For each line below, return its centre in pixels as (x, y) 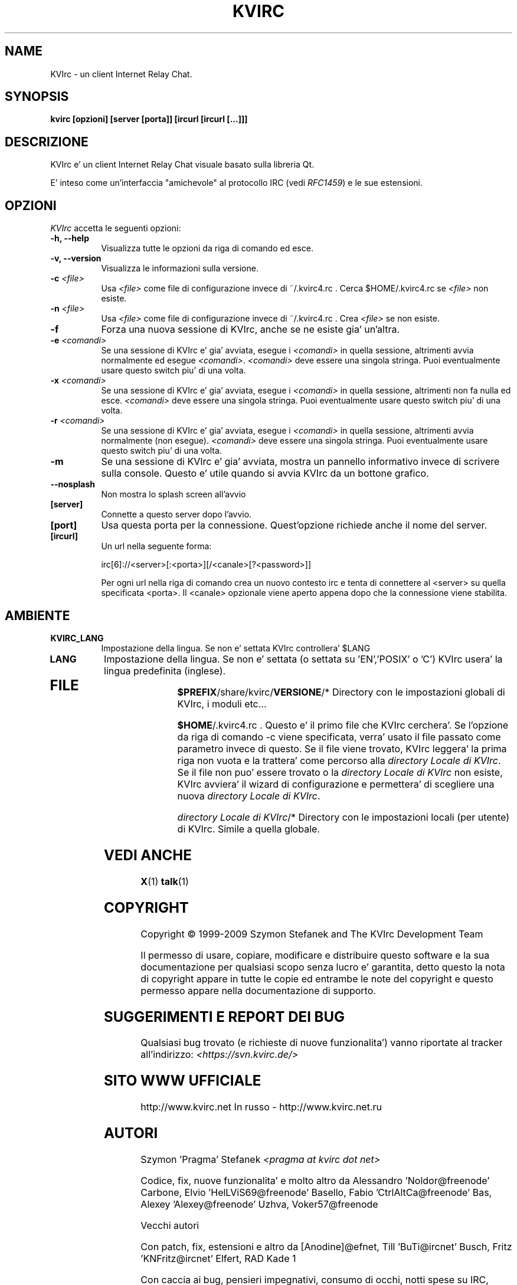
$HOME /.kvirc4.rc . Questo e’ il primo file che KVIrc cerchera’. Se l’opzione (343, 725)
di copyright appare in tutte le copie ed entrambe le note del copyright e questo (317, 978)
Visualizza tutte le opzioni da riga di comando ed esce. (207, 248)
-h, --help (70, 238)
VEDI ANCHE (148, 855)
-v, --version (76, 258)
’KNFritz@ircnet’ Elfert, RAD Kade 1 (218, 1259)
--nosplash (73, 484)
